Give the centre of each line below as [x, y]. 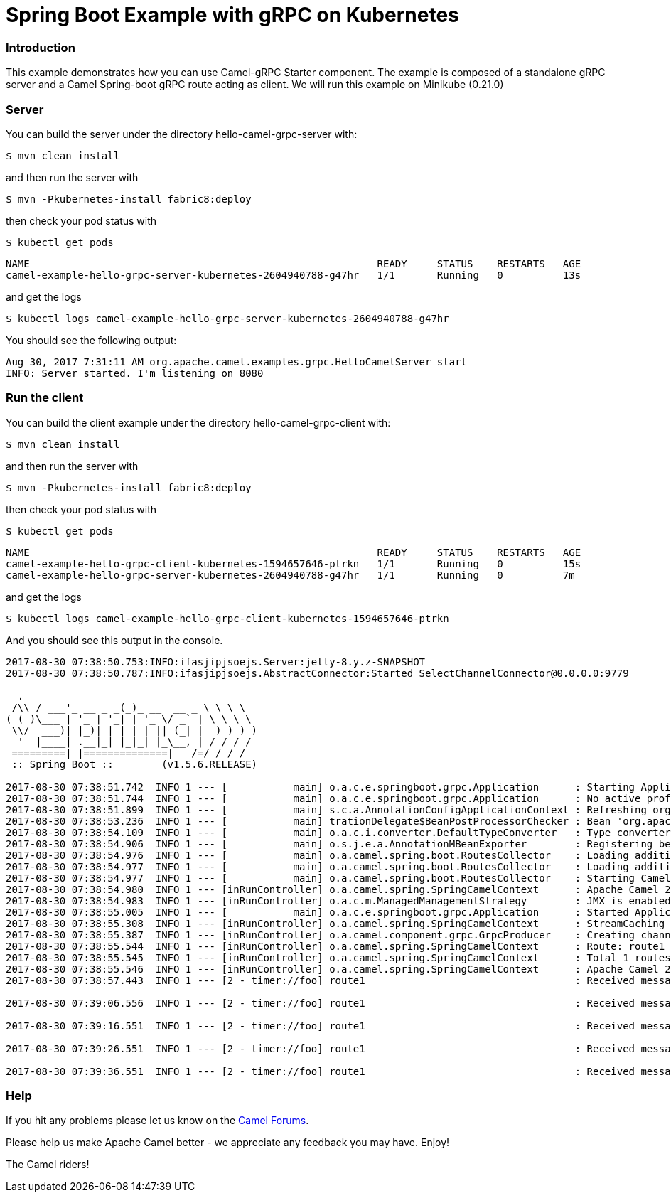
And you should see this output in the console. [114, 640]
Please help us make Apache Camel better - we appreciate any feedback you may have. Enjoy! [228, 1143]
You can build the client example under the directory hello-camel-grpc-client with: [198, 422]
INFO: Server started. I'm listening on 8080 [135, 373]
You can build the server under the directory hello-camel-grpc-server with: [182, 134]
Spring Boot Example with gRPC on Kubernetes [232, 15]
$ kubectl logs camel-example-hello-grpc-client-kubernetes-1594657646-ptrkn [227, 618]
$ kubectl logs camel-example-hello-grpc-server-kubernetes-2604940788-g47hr [227, 318]
